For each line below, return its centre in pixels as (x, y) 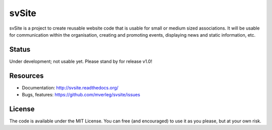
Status (20, 49)
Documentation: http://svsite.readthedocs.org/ (70, 87)
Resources (26, 76)
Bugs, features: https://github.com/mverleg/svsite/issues (81, 95)
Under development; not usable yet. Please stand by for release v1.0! (81, 61)
